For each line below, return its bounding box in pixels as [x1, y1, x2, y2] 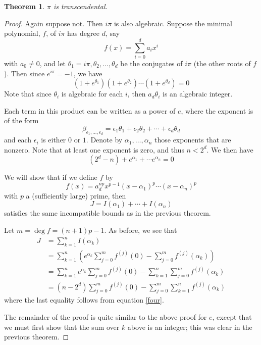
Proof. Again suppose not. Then [4, 18, 103, 28]
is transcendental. [53, 1, 108, 11]
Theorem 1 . [4, 1, 45, 11]
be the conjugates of [120, 58, 183, 68]
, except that [212, 312, 252, 322]
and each [4, 134, 32, 145]
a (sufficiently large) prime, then [26, 190, 126, 201]
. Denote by [86, 134, 123, 145]
